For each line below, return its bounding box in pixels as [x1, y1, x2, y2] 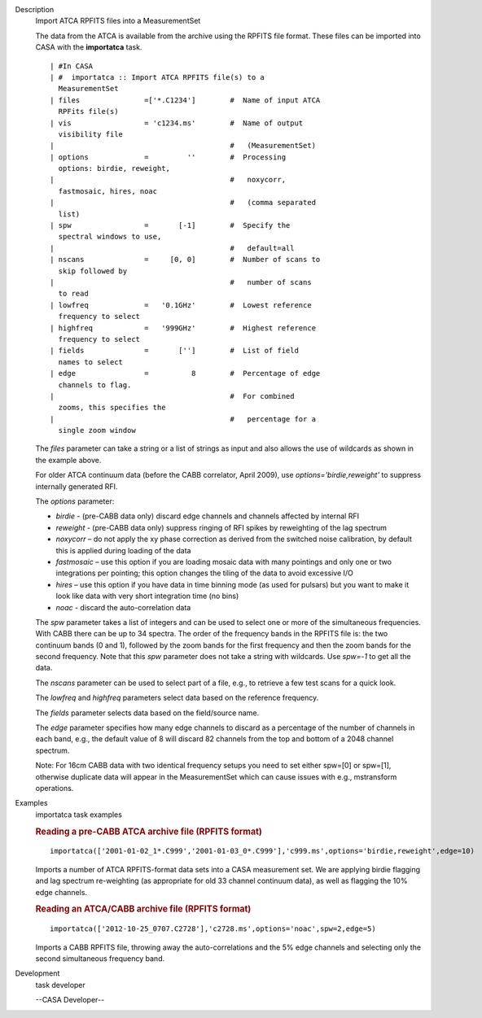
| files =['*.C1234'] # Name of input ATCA [50, 95, 321, 105]
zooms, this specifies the [58, 403, 166, 413]
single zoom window [58, 426, 136, 435]
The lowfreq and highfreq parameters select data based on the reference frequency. [35, 693, 319, 703]
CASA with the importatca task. [35, 42, 142, 52]
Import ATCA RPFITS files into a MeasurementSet [35, 16, 201, 26]
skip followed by [58, 266, 128, 276]
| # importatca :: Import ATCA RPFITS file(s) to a [50, 72, 265, 81]
